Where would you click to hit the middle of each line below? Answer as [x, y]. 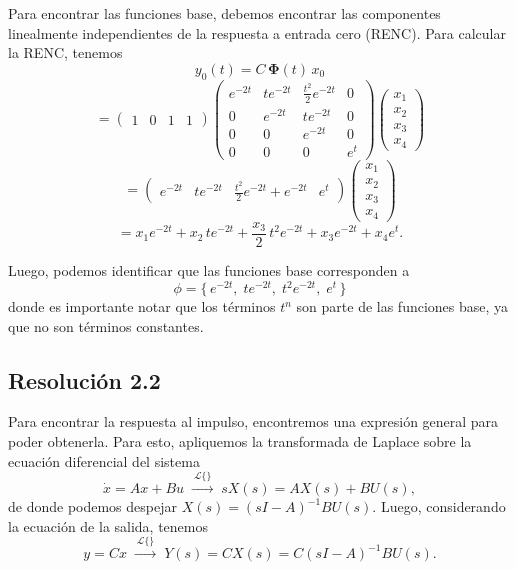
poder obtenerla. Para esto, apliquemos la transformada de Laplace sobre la [240, 441]
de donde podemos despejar [92, 506]
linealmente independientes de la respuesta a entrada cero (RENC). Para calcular [257, 32]
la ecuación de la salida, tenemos [108, 525]
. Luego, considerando [439, 506]
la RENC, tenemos [65, 52]
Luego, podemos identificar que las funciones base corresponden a [209, 269]
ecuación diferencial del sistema [104, 460]
